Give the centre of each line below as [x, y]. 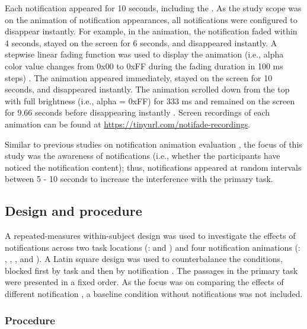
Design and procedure [73, 211]
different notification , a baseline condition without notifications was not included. [154, 294]
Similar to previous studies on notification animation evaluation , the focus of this [153, 144]
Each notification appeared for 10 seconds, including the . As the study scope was [153, 8]
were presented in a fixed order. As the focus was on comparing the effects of [144, 282]
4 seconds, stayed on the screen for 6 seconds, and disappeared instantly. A [141, 42]
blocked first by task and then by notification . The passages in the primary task [151, 270]
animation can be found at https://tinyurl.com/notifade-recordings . [128, 124]
